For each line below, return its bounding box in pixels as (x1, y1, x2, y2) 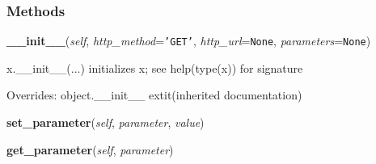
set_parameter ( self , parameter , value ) (6, 114, 205, 131)
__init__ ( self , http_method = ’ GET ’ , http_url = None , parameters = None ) (6, 32, 371, 49)
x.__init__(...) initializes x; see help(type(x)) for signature (6, 59, 303, 76)
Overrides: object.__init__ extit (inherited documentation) (6, 86, 302, 103)
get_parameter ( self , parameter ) (6, 141, 174, 158)
